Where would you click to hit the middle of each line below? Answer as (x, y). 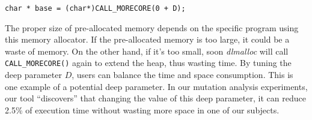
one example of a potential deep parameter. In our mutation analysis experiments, (156, 86)
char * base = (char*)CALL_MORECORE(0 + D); (95, 8)
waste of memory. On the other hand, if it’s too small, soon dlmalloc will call (147, 51)
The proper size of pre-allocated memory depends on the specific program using (152, 27)
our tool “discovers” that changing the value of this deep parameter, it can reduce (155, 98)
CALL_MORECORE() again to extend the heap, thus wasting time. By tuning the (148, 63)
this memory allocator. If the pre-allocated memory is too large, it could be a (147, 39)
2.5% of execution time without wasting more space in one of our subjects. (142, 109)
